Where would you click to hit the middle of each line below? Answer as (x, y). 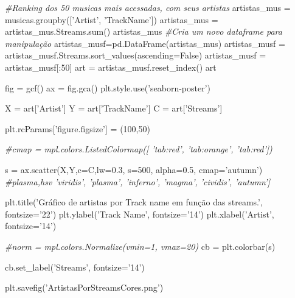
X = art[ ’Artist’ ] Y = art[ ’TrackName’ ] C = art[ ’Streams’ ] (114, 108)
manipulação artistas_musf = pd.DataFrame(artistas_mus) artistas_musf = (145, 43)
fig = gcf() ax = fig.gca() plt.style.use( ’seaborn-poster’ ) (108, 87)
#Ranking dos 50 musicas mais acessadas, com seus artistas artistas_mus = (148, 7)
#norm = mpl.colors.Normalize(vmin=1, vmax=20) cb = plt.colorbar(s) (140, 246)
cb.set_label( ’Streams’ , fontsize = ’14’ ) (75, 267)
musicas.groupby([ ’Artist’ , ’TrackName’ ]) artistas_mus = (112, 19)
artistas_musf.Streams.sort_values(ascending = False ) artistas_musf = (136, 55)
